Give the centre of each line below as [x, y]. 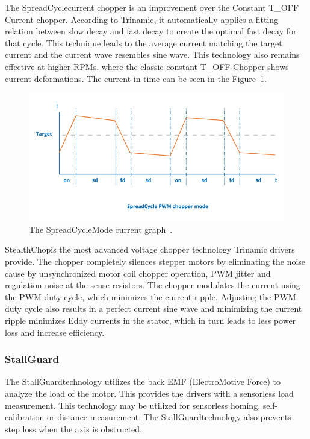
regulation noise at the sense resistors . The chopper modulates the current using [153, 285]
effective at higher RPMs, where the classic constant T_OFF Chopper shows [147, 66]
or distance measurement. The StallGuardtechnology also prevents [169, 417]
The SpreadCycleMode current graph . [101, 229]
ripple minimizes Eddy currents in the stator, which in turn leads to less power [150, 320]
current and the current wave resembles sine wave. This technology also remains [152, 55]
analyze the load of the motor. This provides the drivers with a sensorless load [149, 393]
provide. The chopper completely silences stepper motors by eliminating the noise [155, 261]
